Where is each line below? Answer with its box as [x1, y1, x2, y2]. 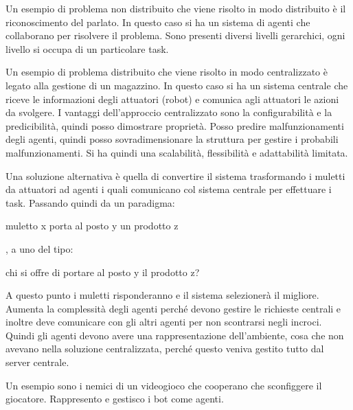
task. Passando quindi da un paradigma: [5, 195, 175, 209]
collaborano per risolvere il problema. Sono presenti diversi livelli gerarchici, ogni [5, 28, 345, 43]
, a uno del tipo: [5, 241, 73, 255]
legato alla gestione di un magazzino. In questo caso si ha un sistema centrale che [5, 78, 348, 92]
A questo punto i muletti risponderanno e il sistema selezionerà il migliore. [5, 288, 319, 302]
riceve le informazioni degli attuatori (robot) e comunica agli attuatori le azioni [5, 91, 339, 106]
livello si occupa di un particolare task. [5, 41, 169, 56]
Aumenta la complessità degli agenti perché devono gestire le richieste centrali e [5, 301, 341, 315]
